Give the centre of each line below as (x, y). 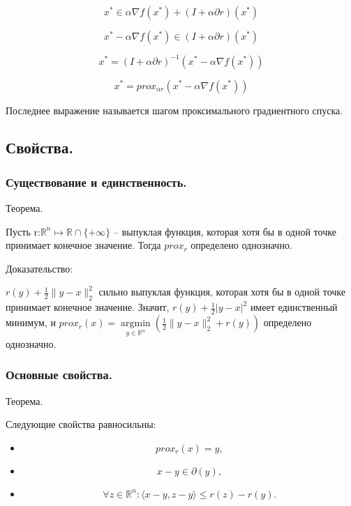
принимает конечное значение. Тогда (83, 245)
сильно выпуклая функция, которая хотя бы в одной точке (222, 292)
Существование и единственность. (96, 182)
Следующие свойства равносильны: (81, 424)
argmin (136, 324)
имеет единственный (294, 307)
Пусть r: (23, 231)
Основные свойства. (59, 375)
